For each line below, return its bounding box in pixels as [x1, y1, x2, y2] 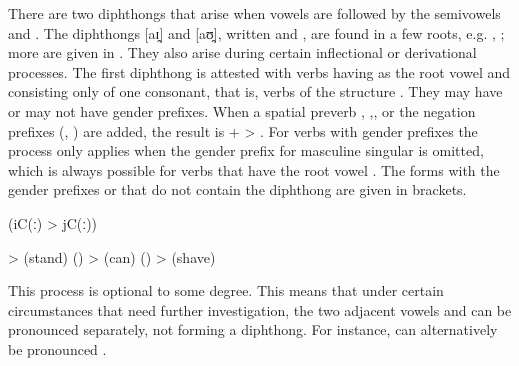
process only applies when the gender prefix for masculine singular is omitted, [8, 140, 484, 161]
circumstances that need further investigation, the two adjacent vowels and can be [8, 299, 512, 320]
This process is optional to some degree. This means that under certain [8, 280, 444, 301]
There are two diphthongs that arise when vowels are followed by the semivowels [8, 3, 501, 23]
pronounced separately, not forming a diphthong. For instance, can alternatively [8, 319, 498, 340]
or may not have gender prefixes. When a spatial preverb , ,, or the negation [8, 100, 476, 121]
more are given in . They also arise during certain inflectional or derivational [8, 42, 477, 63]
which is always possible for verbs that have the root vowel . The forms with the [8, 159, 500, 180]
